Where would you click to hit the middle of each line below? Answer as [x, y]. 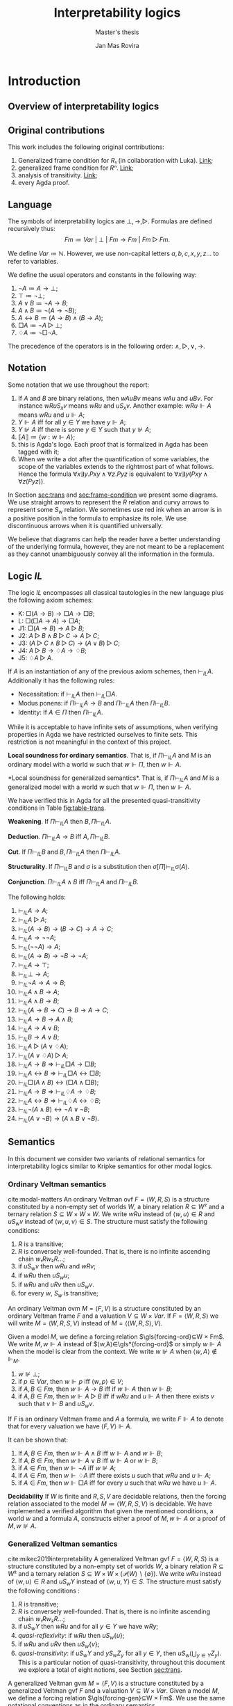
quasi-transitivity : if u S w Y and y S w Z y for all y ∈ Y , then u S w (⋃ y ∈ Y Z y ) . [120, 1654]
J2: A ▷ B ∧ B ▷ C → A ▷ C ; [59, 636]
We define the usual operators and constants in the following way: [102, 274]
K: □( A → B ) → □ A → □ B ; [56, 614]
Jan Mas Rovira [117, 45]
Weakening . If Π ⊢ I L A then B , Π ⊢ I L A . [60, 822]
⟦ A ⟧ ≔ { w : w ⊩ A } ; [46, 437]
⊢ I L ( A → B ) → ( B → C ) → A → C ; [66, 929]
